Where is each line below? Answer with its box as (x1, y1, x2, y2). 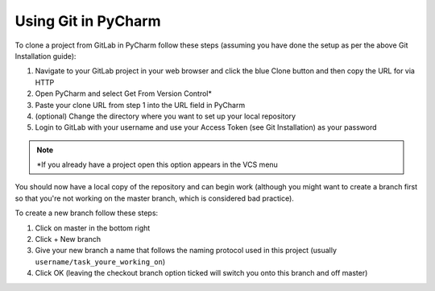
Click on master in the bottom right (35, 222, 151, 233)
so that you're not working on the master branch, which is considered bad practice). (14, 193, 294, 203)
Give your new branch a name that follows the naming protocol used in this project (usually (35, 246, 338, 256)
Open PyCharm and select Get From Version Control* (35, 89, 213, 98)
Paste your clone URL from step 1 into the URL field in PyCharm (35, 100, 246, 110)
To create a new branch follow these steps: (14, 208, 159, 218)
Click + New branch (35, 235, 101, 244)
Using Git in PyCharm (14, 12, 161, 30)
